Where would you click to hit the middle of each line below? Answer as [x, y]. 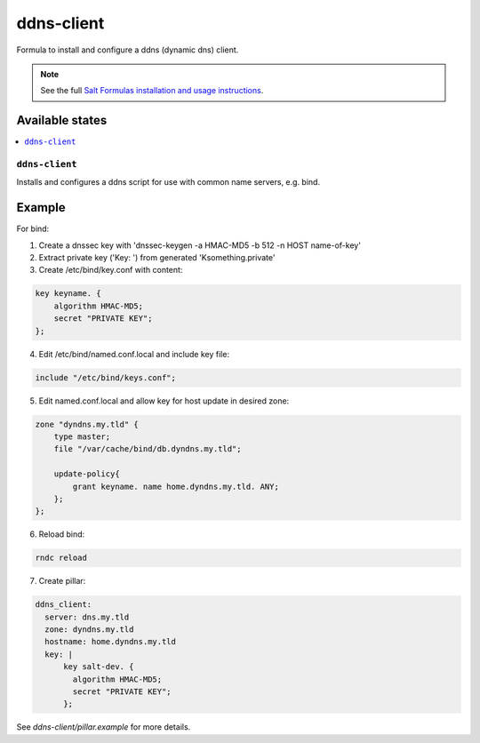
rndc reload [61, 558]
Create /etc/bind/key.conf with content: [111, 270]
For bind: [33, 229]
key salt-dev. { [99, 667]
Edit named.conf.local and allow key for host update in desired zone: [164, 401]
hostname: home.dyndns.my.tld [111, 642]
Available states [62, 120]
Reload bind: [62, 534]
